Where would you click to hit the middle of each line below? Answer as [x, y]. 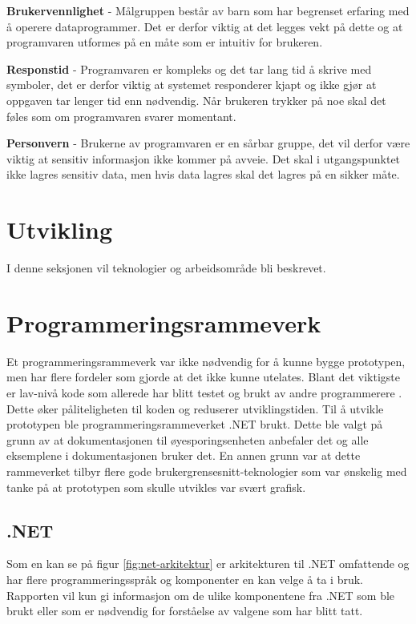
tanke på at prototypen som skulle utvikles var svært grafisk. [156, 487]
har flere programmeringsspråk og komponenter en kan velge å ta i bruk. [185, 579]
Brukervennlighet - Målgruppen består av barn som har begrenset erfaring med [208, 10]
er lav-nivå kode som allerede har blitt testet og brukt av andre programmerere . [204, 392]
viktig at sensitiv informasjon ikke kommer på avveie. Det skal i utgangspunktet [204, 158]
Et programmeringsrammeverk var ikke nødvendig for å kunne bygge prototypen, [206, 361]
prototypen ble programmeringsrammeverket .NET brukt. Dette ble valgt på [195, 424]
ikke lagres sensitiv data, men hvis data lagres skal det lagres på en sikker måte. [203, 174]
